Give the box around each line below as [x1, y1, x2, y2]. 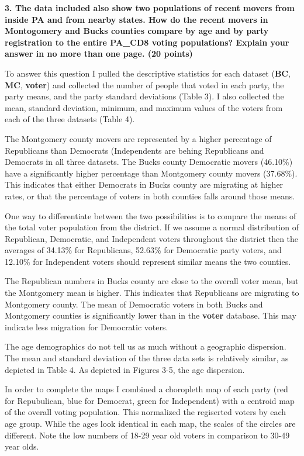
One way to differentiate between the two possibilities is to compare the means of [5, 209, 296, 222]
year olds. [5, 440, 39, 452]
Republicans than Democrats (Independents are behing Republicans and [5, 144, 264, 156]
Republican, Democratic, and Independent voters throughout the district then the [5, 232, 299, 244]
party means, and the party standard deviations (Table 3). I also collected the [5, 90, 284, 102]
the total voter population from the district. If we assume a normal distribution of [5, 221, 299, 233]
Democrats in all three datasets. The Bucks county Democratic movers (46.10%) [5, 156, 293, 168]
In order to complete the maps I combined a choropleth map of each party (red [5, 383, 288, 395]
